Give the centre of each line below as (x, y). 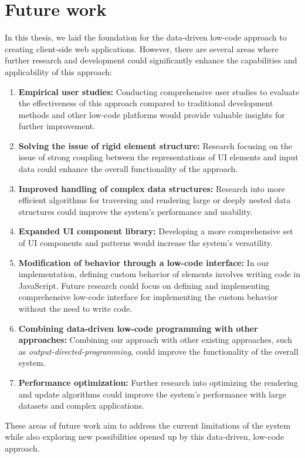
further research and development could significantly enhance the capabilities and (151, 60)
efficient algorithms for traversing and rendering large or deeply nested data (155, 200)
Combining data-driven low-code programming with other (138, 328)
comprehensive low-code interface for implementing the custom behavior (148, 297)
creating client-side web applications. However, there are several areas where (142, 48)
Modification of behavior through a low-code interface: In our (144, 262)
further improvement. (57, 126)
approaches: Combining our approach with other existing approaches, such (155, 340)
